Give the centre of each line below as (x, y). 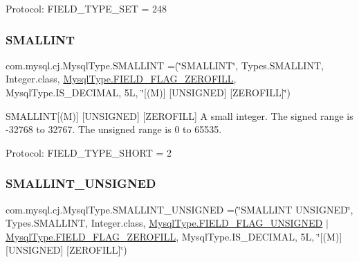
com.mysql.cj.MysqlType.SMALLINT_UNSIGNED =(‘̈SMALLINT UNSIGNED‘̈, (179, 209)
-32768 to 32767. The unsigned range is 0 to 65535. (114, 129)
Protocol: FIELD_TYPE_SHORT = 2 (89, 152)
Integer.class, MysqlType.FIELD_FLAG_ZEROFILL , (121, 79)
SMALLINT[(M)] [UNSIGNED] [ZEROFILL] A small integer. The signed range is (179, 115)
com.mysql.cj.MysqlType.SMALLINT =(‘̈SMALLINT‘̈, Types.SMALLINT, (165, 65)
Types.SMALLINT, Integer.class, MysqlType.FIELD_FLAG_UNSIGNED (164, 223)
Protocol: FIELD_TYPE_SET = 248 (86, 8)
